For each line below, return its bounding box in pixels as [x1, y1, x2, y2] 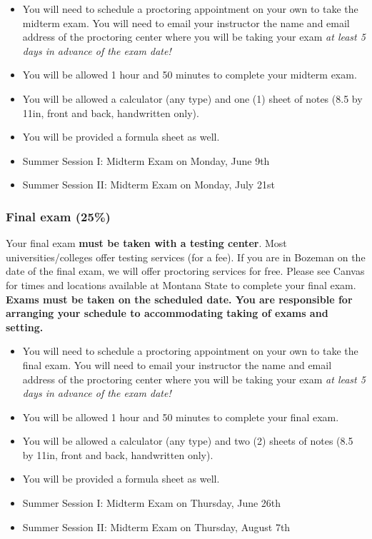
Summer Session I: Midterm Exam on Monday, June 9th [22, 153, 270, 168]
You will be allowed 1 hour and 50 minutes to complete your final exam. [22, 409, 339, 424]
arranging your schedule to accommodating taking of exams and [6, 306, 328, 321]
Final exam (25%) [6, 207, 111, 225]
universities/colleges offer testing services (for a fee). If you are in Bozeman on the [6, 249, 366, 264]
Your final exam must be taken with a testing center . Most [6, 236, 287, 251]
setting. [6, 319, 44, 334]
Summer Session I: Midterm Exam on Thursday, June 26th [22, 495, 281, 510]
